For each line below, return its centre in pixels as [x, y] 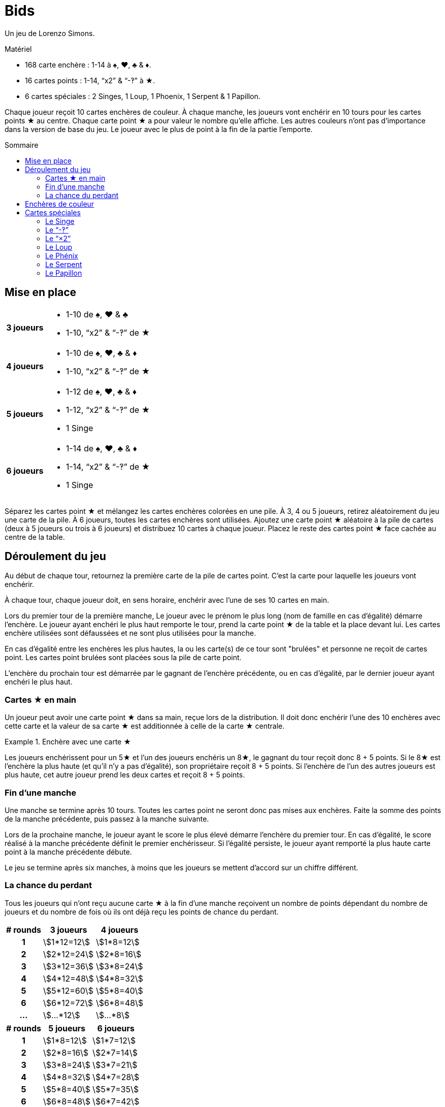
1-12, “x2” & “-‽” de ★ [108, 410]
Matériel [18, 49]
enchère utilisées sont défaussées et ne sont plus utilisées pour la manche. [130, 633]
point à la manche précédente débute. [68, 852]
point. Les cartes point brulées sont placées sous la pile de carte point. [123, 658]
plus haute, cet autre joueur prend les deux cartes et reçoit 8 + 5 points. [125, 775]
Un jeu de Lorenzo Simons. [50, 33]
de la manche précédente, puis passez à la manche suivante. [107, 819]
